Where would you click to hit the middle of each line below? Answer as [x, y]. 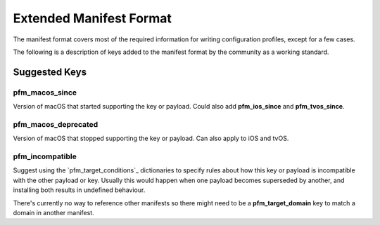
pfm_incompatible [45, 156]
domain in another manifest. [53, 212]
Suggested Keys [50, 72]
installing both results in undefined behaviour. [79, 190]
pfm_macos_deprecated [56, 124]
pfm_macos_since [45, 93]
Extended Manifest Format [92, 18]
